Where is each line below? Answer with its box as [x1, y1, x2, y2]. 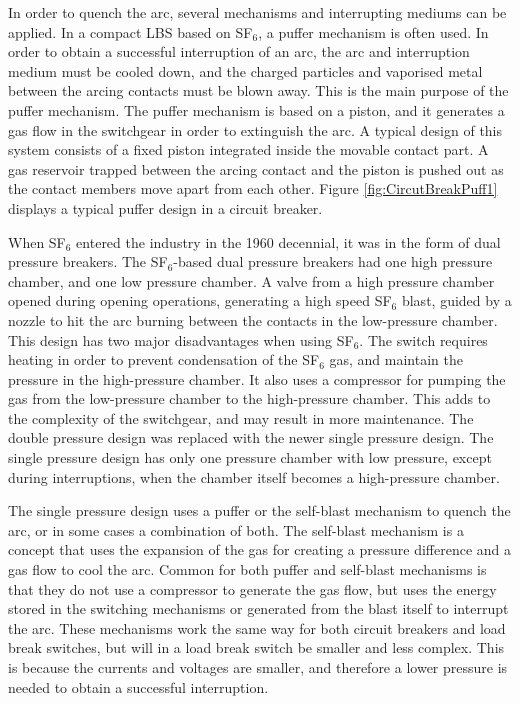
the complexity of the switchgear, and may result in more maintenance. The [8, 407, 474, 428]
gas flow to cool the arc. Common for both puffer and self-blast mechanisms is [8, 559, 487, 580]
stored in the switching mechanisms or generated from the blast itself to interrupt [8, 598, 509, 619]
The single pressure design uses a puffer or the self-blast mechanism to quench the [8, 500, 511, 521]
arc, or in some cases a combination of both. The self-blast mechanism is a [8, 519, 464, 540]
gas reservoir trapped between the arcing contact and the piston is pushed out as [8, 158, 504, 179]
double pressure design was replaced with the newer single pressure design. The [8, 427, 494, 448]
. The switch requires [359, 329, 488, 350]
